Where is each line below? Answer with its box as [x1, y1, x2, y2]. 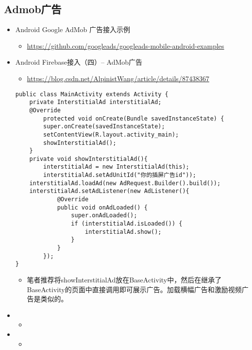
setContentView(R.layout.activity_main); [43, 131, 179, 138]
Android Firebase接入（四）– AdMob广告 [15, 57, 143, 67]
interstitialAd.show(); [84, 228, 162, 235]
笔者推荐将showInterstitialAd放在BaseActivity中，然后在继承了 [27, 275, 222, 285]
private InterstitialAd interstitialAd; [29, 99, 162, 106]
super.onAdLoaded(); [71, 212, 137, 219]
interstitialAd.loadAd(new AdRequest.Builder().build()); [29, 179, 221, 187]
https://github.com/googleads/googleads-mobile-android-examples [27, 40, 224, 51]
